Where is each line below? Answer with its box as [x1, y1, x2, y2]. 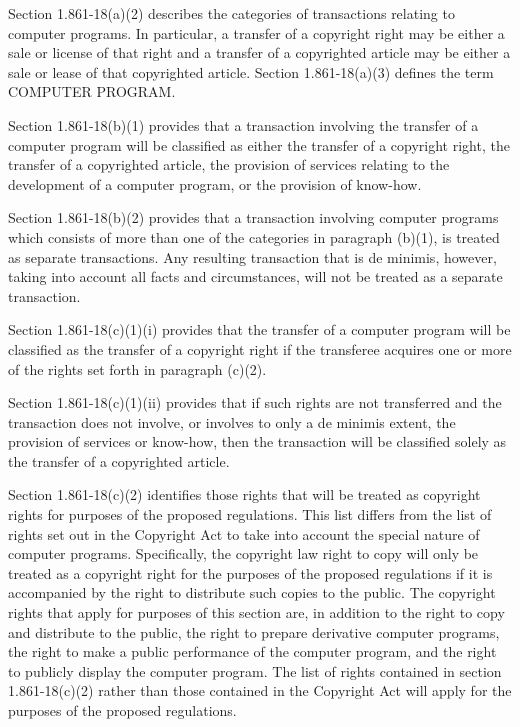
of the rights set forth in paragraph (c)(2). [8, 358, 267, 379]
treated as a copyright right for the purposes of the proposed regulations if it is [8, 562, 493, 583]
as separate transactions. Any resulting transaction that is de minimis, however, [8, 246, 497, 267]
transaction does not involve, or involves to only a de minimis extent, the [8, 411, 456, 432]
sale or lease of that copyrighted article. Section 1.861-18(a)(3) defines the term [8, 61, 494, 82]
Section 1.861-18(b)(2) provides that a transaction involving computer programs [8, 207, 499, 228]
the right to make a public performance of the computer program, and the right [8, 641, 497, 662]
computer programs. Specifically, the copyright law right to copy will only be [8, 543, 479, 564]
